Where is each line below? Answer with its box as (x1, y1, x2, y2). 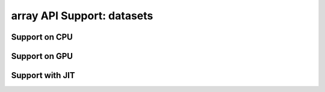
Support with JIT (11, 70, 75, 81)
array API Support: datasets (11, 9, 153, 22)
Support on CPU (11, 32, 73, 42)
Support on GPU (11, 51, 73, 61)
